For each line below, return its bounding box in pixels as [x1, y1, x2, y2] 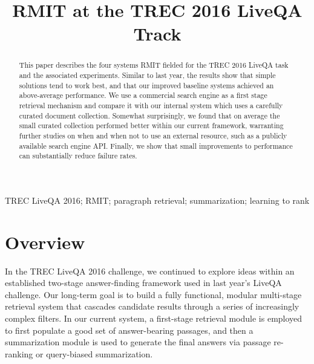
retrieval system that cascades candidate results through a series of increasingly [5, 300, 299, 313]
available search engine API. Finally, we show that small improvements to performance [19, 140, 293, 151]
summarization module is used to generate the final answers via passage [5, 336, 271, 348]
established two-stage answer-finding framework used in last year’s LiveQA [5, 276, 282, 289]
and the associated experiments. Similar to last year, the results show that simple [19, 70, 276, 80]
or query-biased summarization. [36, 347, 153, 360]
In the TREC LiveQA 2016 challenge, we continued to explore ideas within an [5, 264, 295, 277]
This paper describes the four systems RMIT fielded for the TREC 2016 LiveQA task [19, 60, 289, 70]
